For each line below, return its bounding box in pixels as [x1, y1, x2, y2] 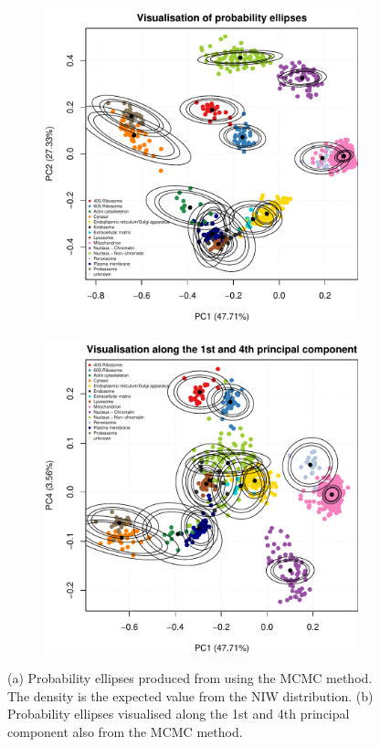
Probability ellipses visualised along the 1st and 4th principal [7, 704, 350, 723]
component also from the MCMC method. [7, 721, 243, 741]
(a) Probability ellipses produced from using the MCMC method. [7, 668, 373, 688]
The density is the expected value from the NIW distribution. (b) [7, 686, 374, 705]
